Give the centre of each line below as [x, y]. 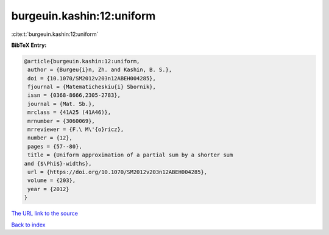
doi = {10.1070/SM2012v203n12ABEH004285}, [92, 78]
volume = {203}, [52, 181]
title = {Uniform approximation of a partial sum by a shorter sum [130, 155]
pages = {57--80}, [55, 146]
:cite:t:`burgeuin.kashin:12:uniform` [55, 34]
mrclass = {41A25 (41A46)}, [69, 112]
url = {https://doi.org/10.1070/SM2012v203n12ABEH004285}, [118, 172]
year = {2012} [48, 189]
